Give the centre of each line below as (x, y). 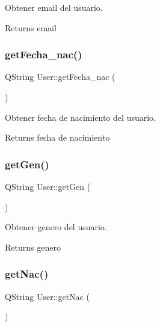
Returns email (31, 27)
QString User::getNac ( (47, 296)
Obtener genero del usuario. (56, 227)
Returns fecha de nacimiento (57, 137)
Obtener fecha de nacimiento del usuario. (80, 117)
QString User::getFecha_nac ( (60, 77)
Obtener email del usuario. (54, 7)
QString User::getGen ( (48, 186)
